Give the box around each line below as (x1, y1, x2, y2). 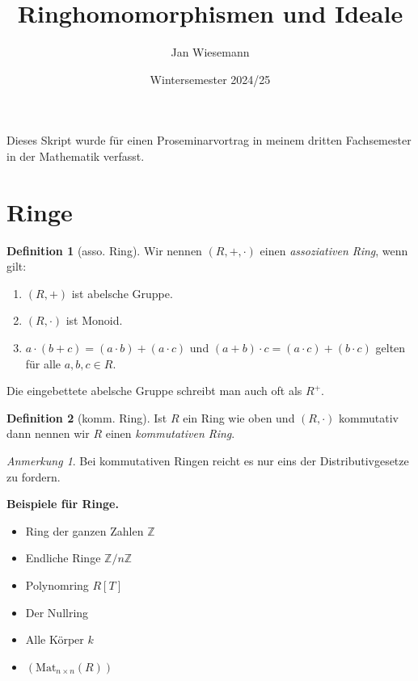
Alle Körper (25, 631, 84, 648)
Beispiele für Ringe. (6, 495, 119, 512)
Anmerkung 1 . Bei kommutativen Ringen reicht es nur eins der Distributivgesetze (6, 452, 409, 469)
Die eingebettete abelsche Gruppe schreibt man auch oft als (6, 382, 302, 399)
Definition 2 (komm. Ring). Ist (6, 409, 167, 426)
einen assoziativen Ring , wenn (260, 242, 408, 259)
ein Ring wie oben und (183, 409, 295, 426)
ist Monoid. (65, 312, 123, 329)
